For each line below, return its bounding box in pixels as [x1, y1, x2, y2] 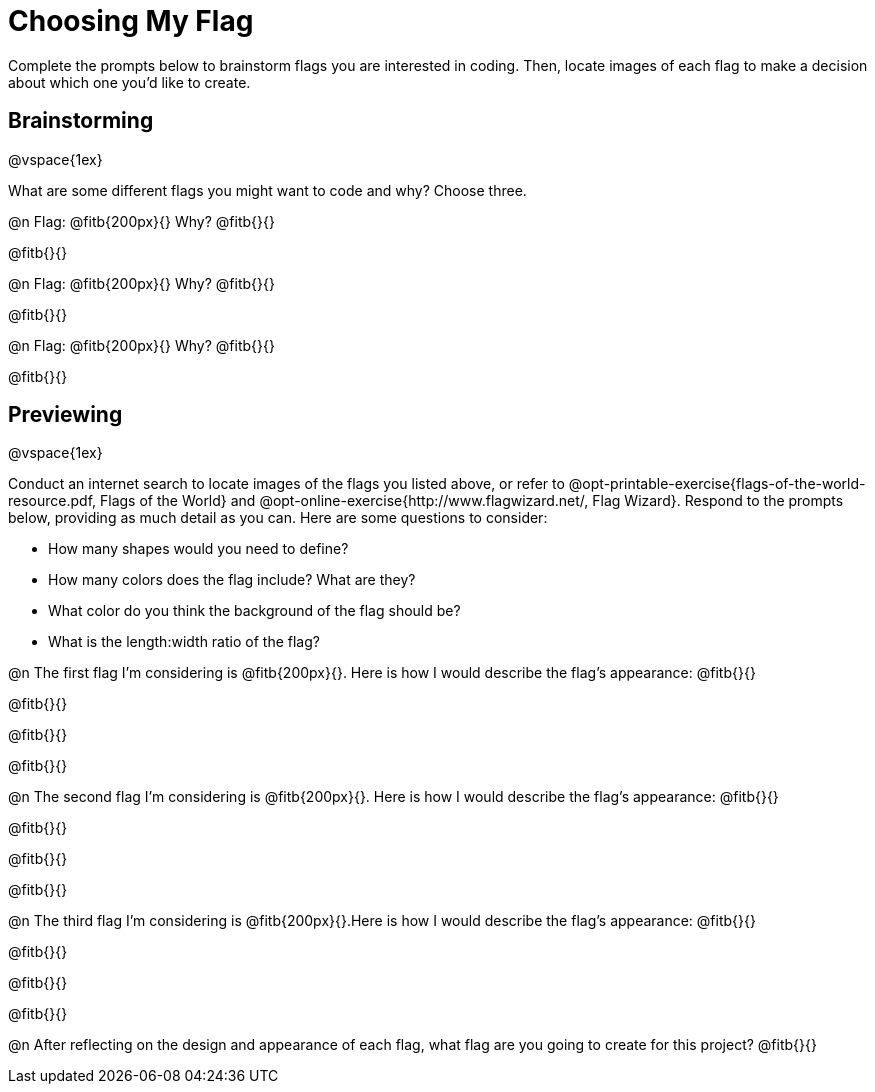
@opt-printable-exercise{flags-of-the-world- [568, 475, 866, 493]
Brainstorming [8, 108, 154, 134]
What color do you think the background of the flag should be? [48, 602, 461, 620]
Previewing [8, 402, 123, 428]
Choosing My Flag [8, 4, 254, 38]
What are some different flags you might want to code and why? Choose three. [8, 181, 527, 199]
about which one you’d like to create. [8, 73, 251, 91]
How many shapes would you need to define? [48, 540, 349, 558]
